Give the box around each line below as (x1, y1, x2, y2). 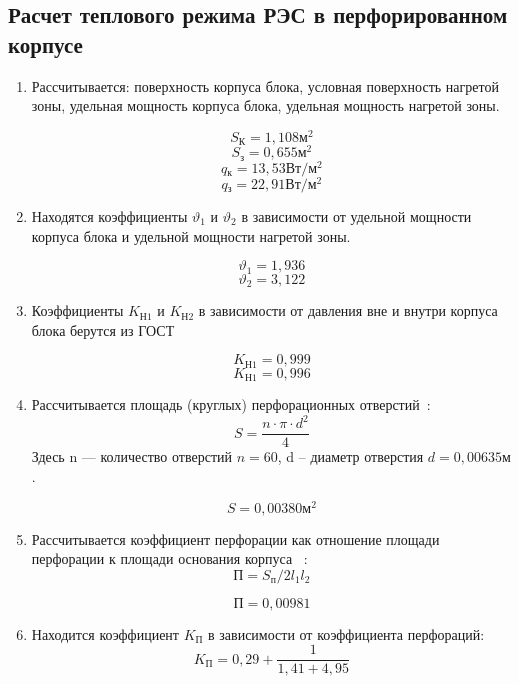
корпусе (8, 28, 83, 59)
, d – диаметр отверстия (277, 446, 424, 467)
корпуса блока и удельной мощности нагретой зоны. (31, 225, 351, 246)
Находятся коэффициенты (31, 206, 188, 226)
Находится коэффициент (31, 623, 179, 644)
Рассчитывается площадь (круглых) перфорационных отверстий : (31, 394, 431, 415)
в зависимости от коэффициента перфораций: (208, 623, 485, 644)
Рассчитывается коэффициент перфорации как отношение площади (31, 528, 440, 549)
